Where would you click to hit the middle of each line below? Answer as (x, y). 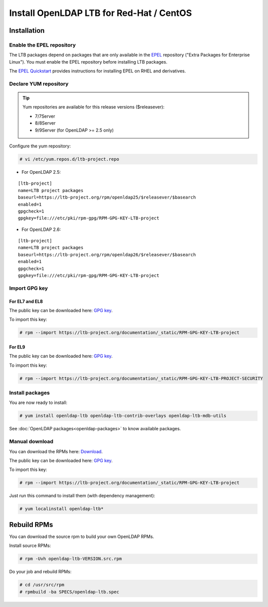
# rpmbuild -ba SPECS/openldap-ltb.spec (69, 592)
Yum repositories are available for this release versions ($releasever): (94, 107)
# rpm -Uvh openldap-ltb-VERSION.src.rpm (71, 559)
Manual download (31, 442)
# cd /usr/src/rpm (42, 585)
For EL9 (17, 347)
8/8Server (45, 123)
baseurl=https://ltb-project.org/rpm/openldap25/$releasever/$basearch (107, 198)
